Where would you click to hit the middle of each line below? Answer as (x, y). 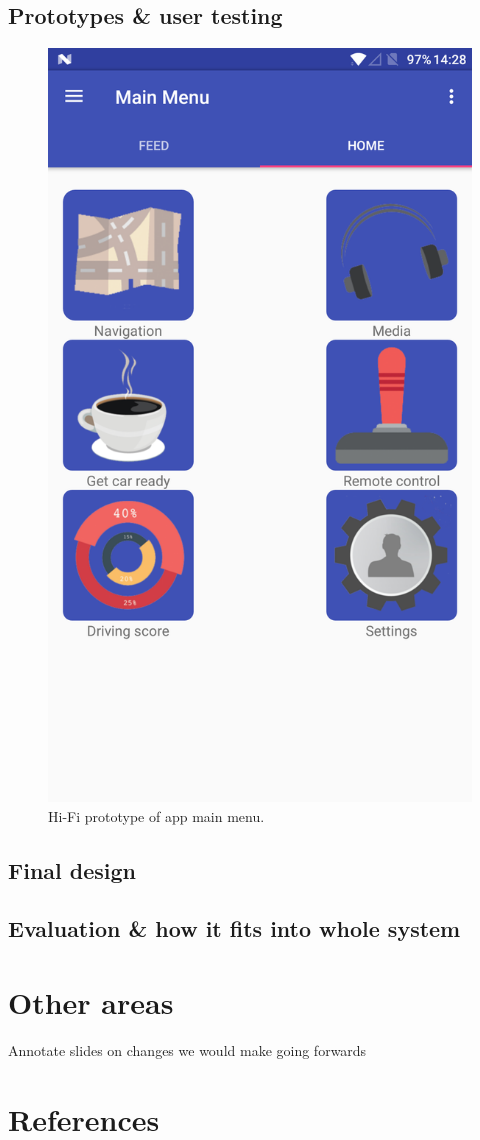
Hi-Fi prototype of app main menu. (156, 815)
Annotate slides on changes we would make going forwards (187, 1049)
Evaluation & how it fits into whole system (234, 928)
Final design (72, 869)
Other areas (91, 1001)
